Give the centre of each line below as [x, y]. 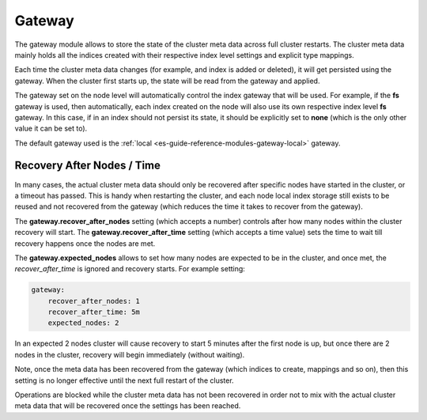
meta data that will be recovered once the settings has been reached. [128, 406]
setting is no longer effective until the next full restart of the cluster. [124, 380]
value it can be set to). [51, 129]
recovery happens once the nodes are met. [85, 243]
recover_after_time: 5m [94, 312]
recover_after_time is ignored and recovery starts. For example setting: [130, 269]
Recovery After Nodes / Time [88, 166]
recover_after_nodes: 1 [94, 301]
